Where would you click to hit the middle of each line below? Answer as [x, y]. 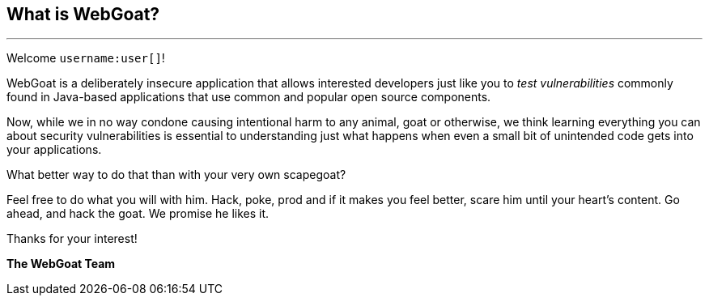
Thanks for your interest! [72, 239]
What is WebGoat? [83, 14]
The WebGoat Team [61, 264]
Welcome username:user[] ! [86, 58]
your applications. [54, 150]
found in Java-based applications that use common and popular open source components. [249, 97]
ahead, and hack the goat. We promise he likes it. [138, 214]
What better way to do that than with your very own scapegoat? [176, 175]
